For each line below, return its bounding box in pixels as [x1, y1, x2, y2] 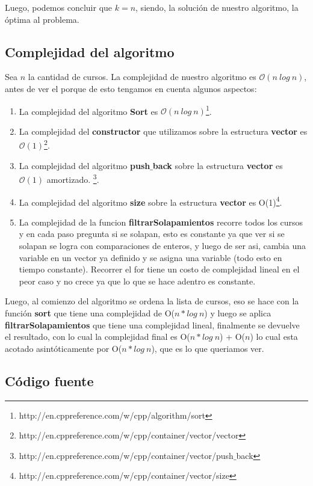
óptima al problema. [5, 13, 79, 25]
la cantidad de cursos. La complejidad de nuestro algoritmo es [28, 70, 256, 83]
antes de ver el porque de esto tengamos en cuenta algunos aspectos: [5, 82, 257, 94]
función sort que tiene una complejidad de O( [5, 306, 175, 319]
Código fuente [5, 371, 94, 390]
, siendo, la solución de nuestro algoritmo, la [135, 1, 299, 13]
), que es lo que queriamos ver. [151, 342, 264, 354]
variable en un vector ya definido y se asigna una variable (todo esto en [19, 251, 282, 263]
